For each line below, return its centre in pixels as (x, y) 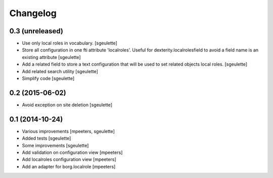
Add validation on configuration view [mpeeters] (72, 152)
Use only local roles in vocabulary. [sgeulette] (70, 43)
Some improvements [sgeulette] (55, 145)
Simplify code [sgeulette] (48, 79)
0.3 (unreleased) (36, 31)
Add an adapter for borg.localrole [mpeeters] (69, 166)
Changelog (33, 13)
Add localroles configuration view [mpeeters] (69, 159)
